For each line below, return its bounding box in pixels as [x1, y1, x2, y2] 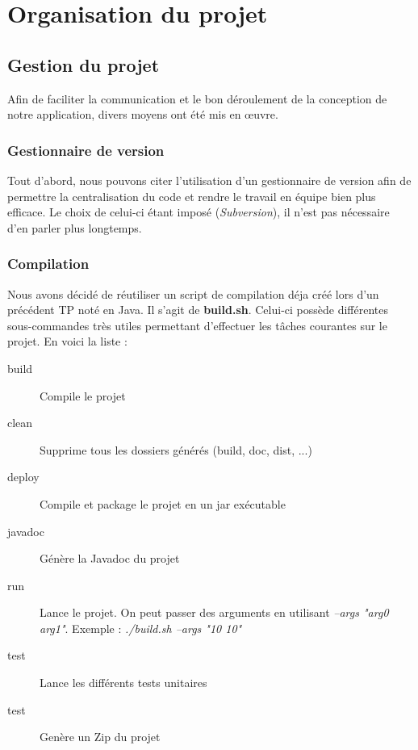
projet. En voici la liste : [7, 333, 127, 350]
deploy [7, 468, 40, 485]
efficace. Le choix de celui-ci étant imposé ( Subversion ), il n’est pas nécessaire [7, 203, 390, 220]
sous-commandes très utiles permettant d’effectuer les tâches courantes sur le [7, 316, 387, 333]
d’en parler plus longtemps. [7, 219, 142, 236]
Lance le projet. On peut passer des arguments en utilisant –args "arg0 [40, 604, 389, 621]
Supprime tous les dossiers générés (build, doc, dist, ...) [40, 441, 312, 458]
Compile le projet [40, 387, 126, 404]
